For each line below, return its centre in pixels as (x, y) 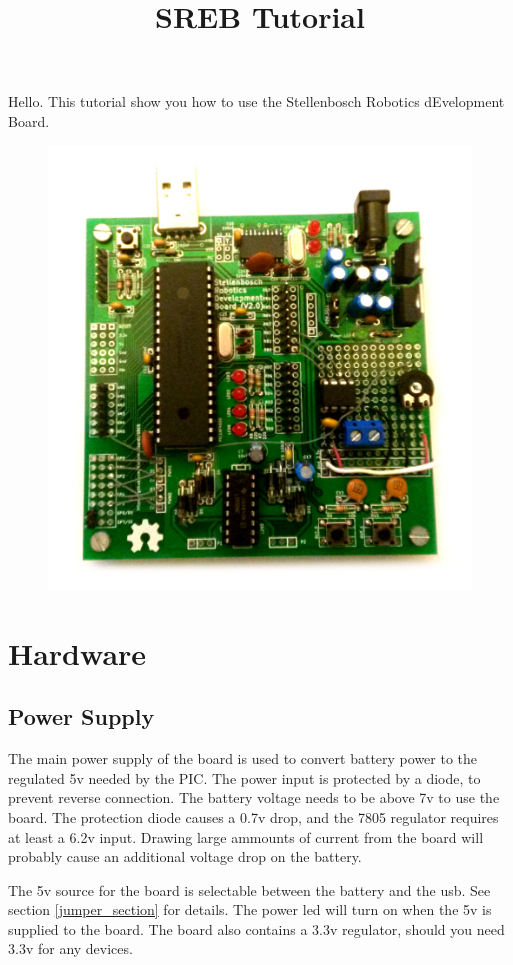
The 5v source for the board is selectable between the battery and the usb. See (249, 889)
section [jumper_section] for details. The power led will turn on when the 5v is (250, 909)
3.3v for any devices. (70, 948)
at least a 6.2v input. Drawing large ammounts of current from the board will (246, 836)
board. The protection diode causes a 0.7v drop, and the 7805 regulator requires (253, 816)
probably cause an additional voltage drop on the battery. (185, 856)
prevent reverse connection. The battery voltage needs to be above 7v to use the (254, 797)
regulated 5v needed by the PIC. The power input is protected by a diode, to (244, 777)
